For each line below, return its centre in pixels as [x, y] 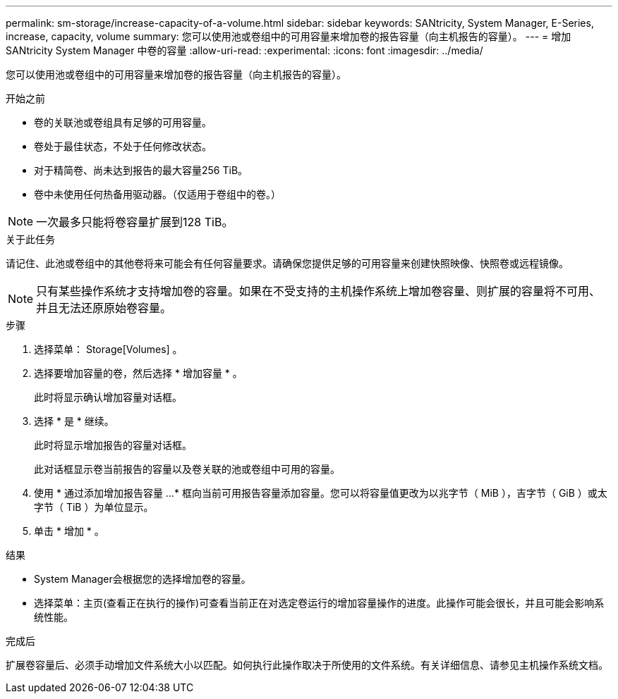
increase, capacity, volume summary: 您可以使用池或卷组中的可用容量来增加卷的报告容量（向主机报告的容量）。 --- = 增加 [289, 36]
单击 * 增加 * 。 [69, 531]
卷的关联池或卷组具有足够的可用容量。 [123, 122]
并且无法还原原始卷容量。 [104, 308]
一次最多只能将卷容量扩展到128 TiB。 [135, 222]
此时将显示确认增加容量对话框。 [108, 397]
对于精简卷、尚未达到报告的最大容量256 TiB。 [141, 170]
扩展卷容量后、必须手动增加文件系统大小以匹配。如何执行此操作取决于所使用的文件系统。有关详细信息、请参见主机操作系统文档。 [307, 665]
